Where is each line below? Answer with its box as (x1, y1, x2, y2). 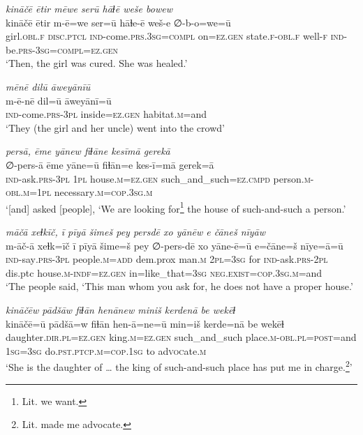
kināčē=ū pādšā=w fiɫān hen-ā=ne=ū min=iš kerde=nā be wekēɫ (6, 316, 284, 330)
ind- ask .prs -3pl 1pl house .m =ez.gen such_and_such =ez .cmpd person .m (6, 171, 311, 185)
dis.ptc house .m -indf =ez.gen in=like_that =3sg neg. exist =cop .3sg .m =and (6, 265, 323, 280)
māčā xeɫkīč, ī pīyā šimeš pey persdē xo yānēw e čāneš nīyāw (6, 224, 266, 238)
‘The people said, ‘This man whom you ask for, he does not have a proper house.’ (6, 279, 353, 293)
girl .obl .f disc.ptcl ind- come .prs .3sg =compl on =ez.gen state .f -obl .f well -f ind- (6, 29, 348, 43)
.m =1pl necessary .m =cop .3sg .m (20, 185, 153, 199)
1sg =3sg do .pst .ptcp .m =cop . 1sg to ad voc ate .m (6, 343, 207, 358)
